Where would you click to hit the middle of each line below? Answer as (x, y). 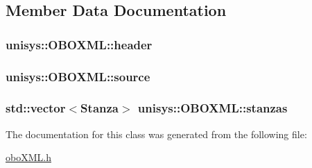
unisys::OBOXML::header (79, 44)
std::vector (36, 108)
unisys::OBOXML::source (78, 76)
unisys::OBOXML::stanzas (213, 108)
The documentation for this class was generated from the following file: (156, 134)
